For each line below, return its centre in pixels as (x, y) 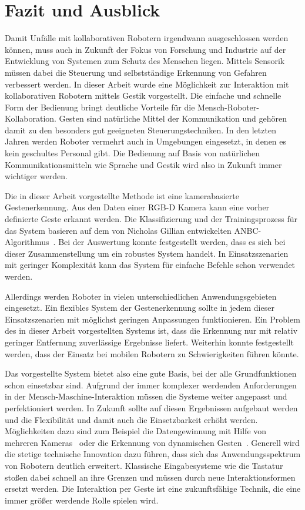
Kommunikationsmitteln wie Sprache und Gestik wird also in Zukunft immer (143, 164)
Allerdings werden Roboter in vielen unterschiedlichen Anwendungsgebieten (141, 296)
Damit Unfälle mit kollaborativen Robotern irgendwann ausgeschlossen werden (147, 38)
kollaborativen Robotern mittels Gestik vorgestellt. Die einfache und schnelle (143, 95)
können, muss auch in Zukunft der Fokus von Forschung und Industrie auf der (145, 49)
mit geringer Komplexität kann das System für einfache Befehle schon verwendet (150, 265)
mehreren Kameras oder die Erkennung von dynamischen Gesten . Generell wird (152, 442)
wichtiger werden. (36, 176)
